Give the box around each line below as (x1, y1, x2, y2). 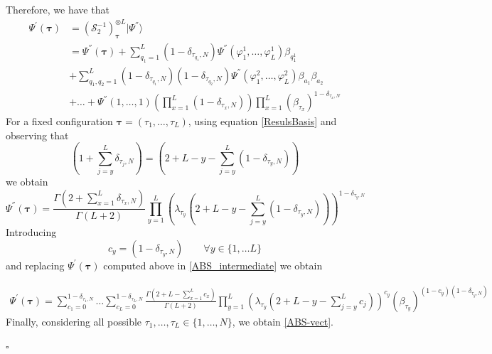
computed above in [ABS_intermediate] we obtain (103, 257, 323, 272)
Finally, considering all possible (6, 314, 142, 328)
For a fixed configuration (6, 114, 113, 129)
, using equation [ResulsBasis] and (188, 114, 337, 129)
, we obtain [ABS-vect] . (232, 314, 333, 328)
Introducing (6, 225, 57, 240)
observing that (6, 127, 69, 142)
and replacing (6, 257, 65, 272)
